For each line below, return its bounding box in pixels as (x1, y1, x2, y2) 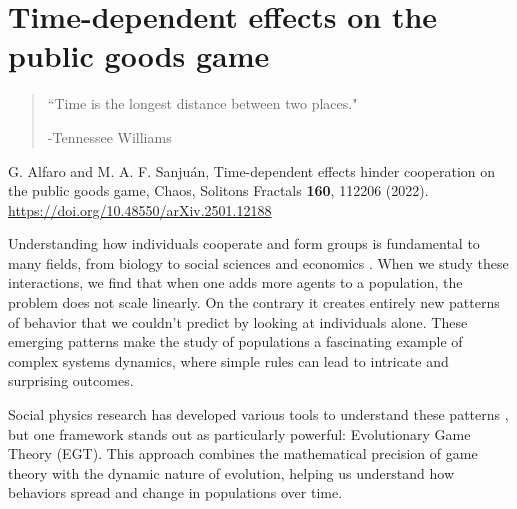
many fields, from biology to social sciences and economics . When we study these (8, 252, 509, 273)
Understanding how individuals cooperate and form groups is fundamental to (8, 233, 480, 254)
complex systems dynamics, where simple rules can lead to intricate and (8, 350, 449, 371)
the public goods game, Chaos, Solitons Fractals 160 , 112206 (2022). (8, 180, 429, 201)
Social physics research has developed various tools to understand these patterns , (8, 404, 509, 425)
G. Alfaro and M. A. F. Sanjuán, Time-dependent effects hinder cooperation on (8, 160, 496, 181)
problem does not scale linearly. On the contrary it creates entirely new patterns (8, 292, 500, 313)
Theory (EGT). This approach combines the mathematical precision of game (8, 443, 478, 464)
